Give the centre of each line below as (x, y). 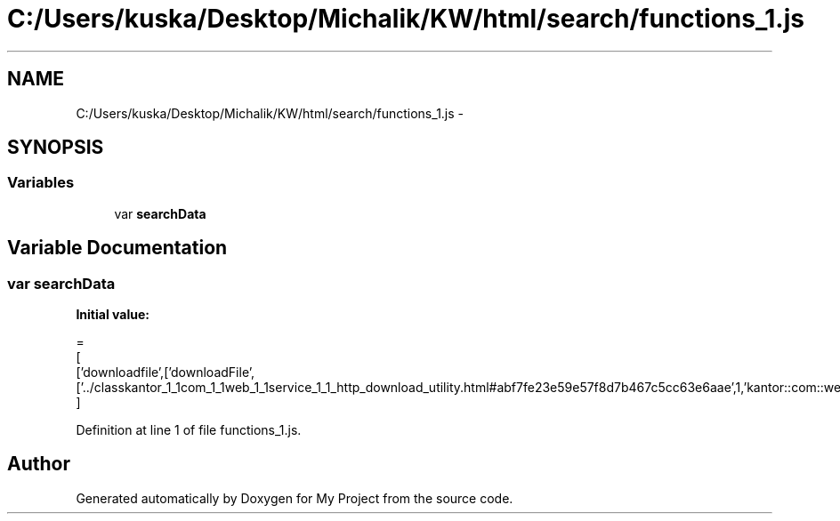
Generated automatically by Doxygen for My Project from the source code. (295, 498)
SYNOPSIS (56, 148)
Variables (41, 183)
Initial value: (113, 315)
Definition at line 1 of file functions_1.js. (189, 430)
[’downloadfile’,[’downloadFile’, (165, 373)
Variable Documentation (117, 248)
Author (39, 464)
